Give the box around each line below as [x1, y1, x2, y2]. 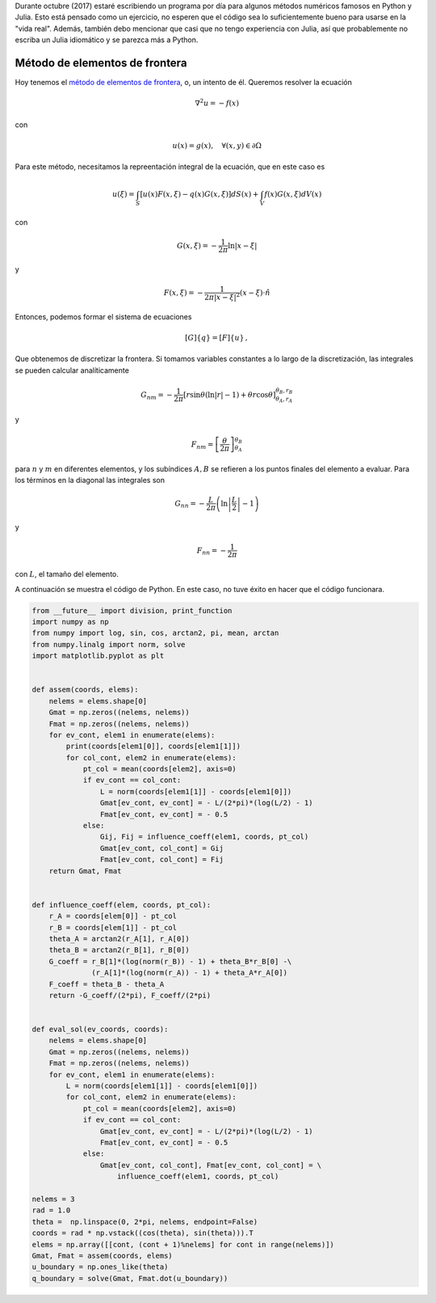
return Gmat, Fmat [48, 866, 122, 875]
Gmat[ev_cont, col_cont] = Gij [99, 844, 224, 852]
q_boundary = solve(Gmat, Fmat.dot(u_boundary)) [31, 1274, 228, 1283]
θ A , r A [275, 395, 293, 404]
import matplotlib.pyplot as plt [31, 651, 165, 661]
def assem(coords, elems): [31, 685, 139, 695]
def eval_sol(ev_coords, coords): [31, 1025, 169, 1034]
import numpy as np [31, 617, 109, 627]
